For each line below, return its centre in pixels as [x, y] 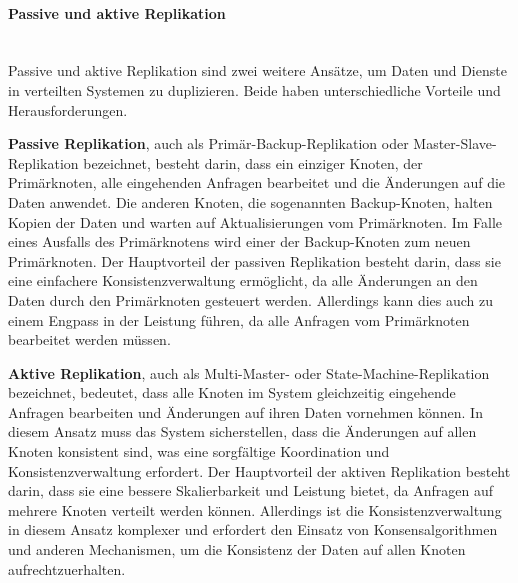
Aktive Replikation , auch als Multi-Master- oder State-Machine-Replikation [249, 372]
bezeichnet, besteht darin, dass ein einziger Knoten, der [253, 162]
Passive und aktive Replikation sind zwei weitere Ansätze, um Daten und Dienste [257, 70]
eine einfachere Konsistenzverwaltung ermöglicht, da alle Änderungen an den [243, 280]
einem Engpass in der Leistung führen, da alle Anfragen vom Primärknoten [239, 319]
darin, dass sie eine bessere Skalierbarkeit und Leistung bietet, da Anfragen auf [251, 490]
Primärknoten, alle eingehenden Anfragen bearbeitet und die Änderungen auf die [257, 182]
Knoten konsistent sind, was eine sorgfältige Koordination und [199, 451]
